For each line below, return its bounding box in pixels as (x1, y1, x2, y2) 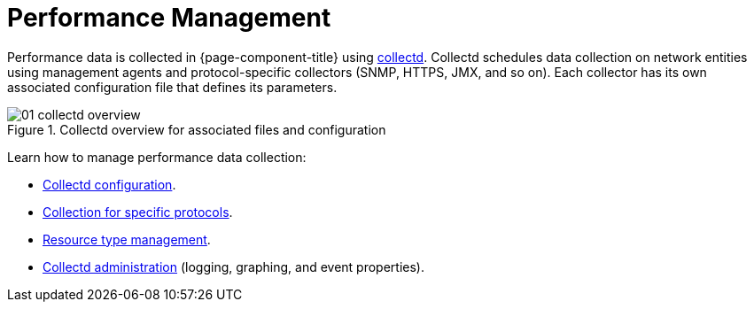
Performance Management (7, 3, 331, 33)
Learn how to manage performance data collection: (7, 149, 307, 165)
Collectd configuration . (43, 176, 176, 192)
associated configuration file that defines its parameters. (7, 79, 338, 95)
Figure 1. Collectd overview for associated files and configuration (7, 121, 386, 137)
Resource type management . (43, 231, 211, 247)
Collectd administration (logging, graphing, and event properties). (43, 259, 424, 274)
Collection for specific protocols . (43, 204, 233, 220)
